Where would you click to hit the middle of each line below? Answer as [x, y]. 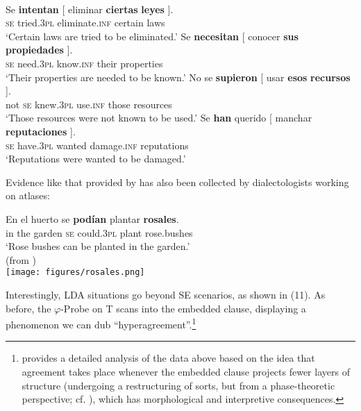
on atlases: [28, 195]
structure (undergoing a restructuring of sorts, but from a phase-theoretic [178, 385]
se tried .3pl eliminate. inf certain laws [85, 23]
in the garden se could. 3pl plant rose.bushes [99, 232]
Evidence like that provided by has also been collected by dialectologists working [177, 182]
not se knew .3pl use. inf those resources [89, 104]
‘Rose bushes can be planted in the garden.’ [98, 246]
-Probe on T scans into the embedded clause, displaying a [183, 308]
